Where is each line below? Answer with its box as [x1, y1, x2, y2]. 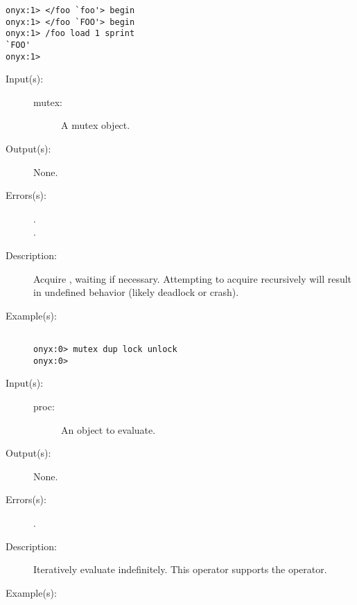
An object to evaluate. [61, 422, 156, 437]
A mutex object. [61, 118, 130, 132]
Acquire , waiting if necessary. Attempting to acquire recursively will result [33, 271, 352, 286]
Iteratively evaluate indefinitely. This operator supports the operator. [33, 562, 327, 577]
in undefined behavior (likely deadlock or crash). [33, 285, 239, 299]
